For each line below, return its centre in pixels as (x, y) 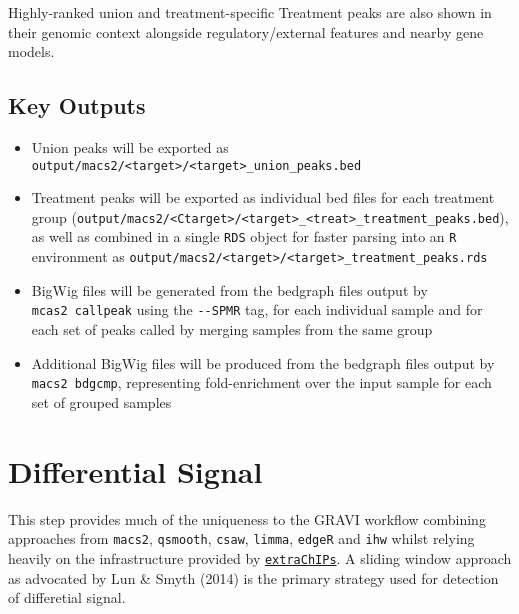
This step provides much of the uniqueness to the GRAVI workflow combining (247, 518)
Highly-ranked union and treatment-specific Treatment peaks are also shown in (250, 12)
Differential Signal (135, 470)
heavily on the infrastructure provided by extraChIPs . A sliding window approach (260, 557)
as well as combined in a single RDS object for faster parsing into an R (244, 236)
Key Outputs (77, 105)
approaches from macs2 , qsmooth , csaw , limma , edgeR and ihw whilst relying (241, 538)
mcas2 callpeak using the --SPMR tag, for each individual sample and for (257, 309)
